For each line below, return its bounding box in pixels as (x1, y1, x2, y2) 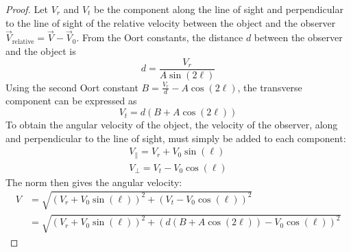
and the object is (5, 44, 76, 58)
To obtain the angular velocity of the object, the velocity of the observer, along (5, 117, 338, 132)
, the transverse (237, 80, 302, 94)
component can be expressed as (5, 93, 137, 108)
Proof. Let (5, 2, 48, 16)
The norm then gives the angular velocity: (5, 174, 182, 189)
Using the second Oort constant (5, 80, 138, 94)
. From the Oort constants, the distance (76, 30, 243, 45)
